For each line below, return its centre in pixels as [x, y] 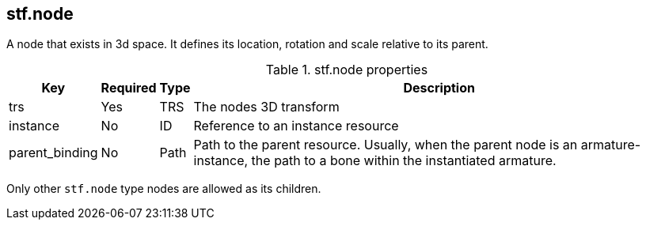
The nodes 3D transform [266, 107]
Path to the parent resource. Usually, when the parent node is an [386, 145]
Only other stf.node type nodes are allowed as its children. [164, 189]
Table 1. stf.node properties [347, 70]
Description [439, 88]
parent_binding [53, 153]
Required [129, 88]
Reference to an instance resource [296, 126]
